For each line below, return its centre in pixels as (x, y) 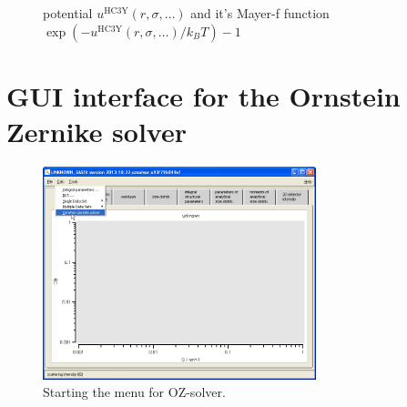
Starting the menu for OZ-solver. (134, 392)
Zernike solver (97, 131)
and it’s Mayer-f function (260, 13)
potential (68, 13)
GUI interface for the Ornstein (203, 95)
